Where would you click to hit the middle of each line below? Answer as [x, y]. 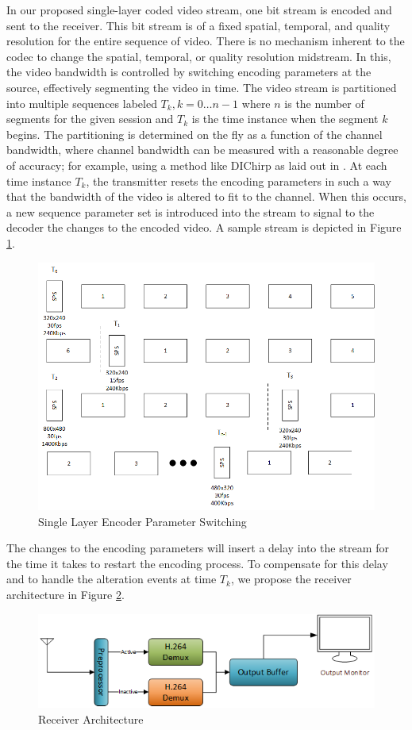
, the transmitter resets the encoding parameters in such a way [239, 181]
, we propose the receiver [291, 579]
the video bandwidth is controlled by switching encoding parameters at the [189, 72]
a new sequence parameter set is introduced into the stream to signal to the [191, 211]
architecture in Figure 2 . [65, 594]
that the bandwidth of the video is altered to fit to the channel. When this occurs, [206, 196]
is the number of [324, 103]
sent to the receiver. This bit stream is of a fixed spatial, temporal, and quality [198, 25]
